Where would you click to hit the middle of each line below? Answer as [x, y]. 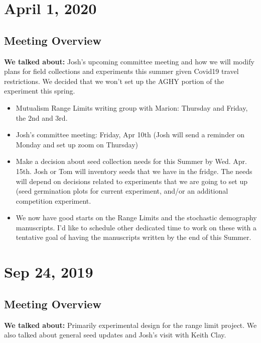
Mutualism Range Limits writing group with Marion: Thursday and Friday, [132, 107]
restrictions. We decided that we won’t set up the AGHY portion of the [114, 81]
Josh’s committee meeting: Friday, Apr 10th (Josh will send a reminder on [130, 135]
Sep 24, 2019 [49, 272]
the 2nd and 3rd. [42, 117]
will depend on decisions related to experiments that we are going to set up [132, 181]
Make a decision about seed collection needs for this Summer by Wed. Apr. [131, 161]
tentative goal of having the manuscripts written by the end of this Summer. [134, 237]
